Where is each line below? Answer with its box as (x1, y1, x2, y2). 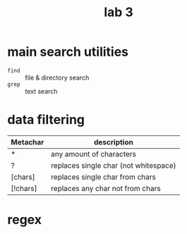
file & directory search (25, 73, 90, 82)
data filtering (7, 112, 85, 128)
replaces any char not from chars (50, 183, 161, 193)
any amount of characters (50, 149, 136, 159)
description (94, 137, 134, 147)
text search (25, 87, 58, 95)
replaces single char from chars (50, 172, 157, 182)
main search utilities (7, 44, 129, 60)
